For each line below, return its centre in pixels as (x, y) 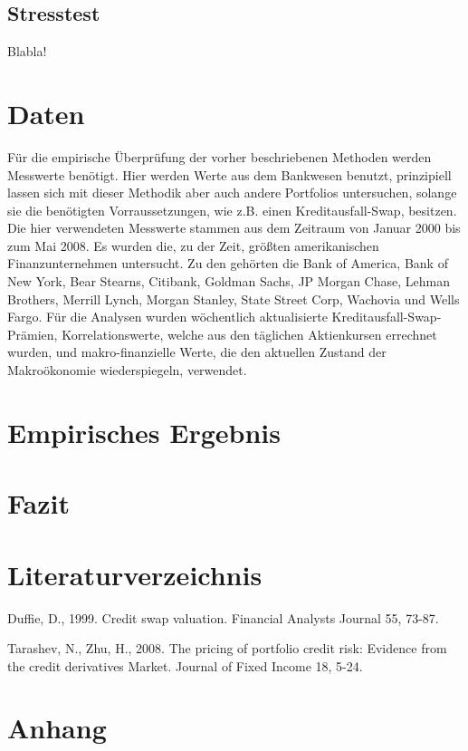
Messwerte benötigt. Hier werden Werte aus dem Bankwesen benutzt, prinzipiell (229, 174)
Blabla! (27, 51)
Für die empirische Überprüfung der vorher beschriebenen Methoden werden (220, 156)
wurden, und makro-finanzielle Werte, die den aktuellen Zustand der (197, 352)
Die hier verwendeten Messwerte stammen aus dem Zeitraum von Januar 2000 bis (234, 228)
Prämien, (33, 334)
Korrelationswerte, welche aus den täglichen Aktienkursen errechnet (249, 334)
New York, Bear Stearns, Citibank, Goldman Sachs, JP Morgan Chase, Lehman (229, 281)
